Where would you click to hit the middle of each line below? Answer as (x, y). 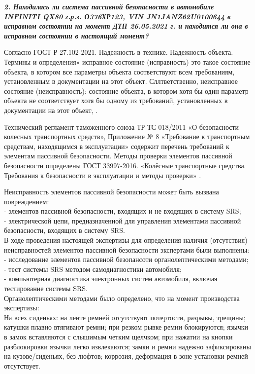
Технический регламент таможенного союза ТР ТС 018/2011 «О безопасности (122, 127)
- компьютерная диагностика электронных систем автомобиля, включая (111, 279)
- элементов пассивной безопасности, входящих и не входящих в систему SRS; (123, 211)
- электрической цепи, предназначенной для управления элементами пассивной (123, 220)
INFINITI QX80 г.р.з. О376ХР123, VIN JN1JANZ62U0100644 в (117, 16)
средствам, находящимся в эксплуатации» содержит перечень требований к (117, 146)
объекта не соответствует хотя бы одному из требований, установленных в (116, 100)
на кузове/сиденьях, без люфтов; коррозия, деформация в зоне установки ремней (126, 356)
